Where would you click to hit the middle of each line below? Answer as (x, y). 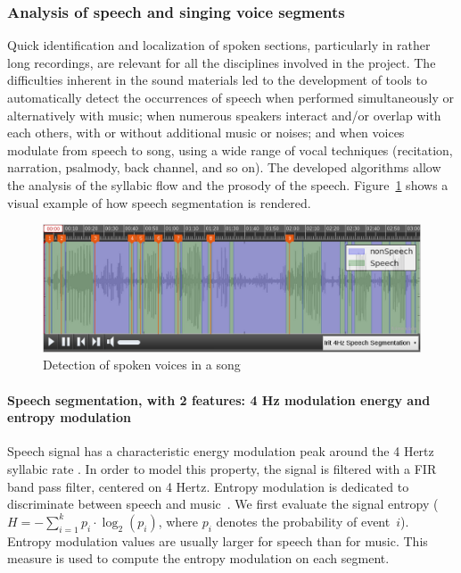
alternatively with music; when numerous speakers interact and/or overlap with (224, 115)
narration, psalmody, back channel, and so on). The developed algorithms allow (224, 167)
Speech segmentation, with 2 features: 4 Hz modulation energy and (219, 399)
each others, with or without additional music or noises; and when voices (206, 133)
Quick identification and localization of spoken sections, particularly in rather (219, 45)
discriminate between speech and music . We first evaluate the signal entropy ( (223, 504)
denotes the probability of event (303, 521)
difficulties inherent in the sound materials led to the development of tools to (217, 80)
